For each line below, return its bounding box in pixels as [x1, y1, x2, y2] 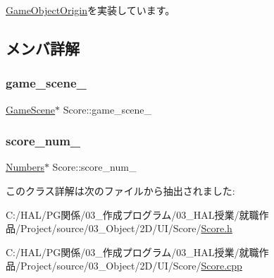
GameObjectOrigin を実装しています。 [6, 3, 175, 17]
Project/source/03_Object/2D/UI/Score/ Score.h [20, 221, 232, 236]
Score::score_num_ [52, 159, 137, 174]
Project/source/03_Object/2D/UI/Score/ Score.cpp [20, 258, 242, 273]
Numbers [6, 159, 44, 174]
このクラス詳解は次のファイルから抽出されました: [6, 183, 235, 198]
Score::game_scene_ [63, 102, 152, 116]
